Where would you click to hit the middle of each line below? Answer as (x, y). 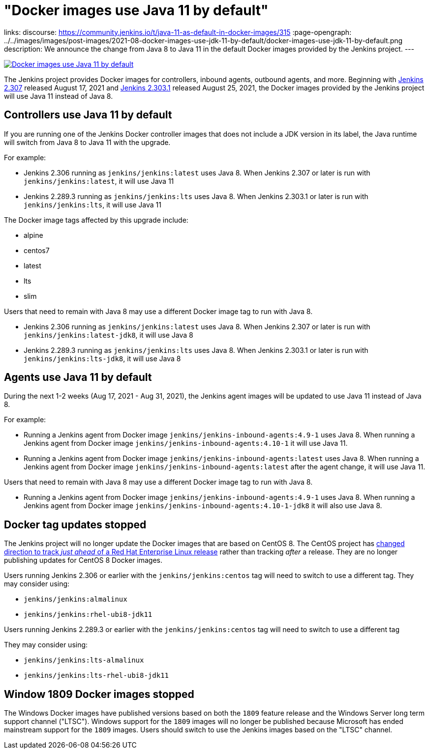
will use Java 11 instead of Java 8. (59, 96)
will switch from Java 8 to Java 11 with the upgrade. (87, 142)
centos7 (37, 250)
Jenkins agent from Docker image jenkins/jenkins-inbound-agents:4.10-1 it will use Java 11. (186, 443)
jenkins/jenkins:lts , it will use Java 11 (93, 204)
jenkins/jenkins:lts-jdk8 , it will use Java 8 (102, 358)
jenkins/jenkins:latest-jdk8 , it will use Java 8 (108, 335)
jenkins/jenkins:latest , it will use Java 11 (99, 181)
